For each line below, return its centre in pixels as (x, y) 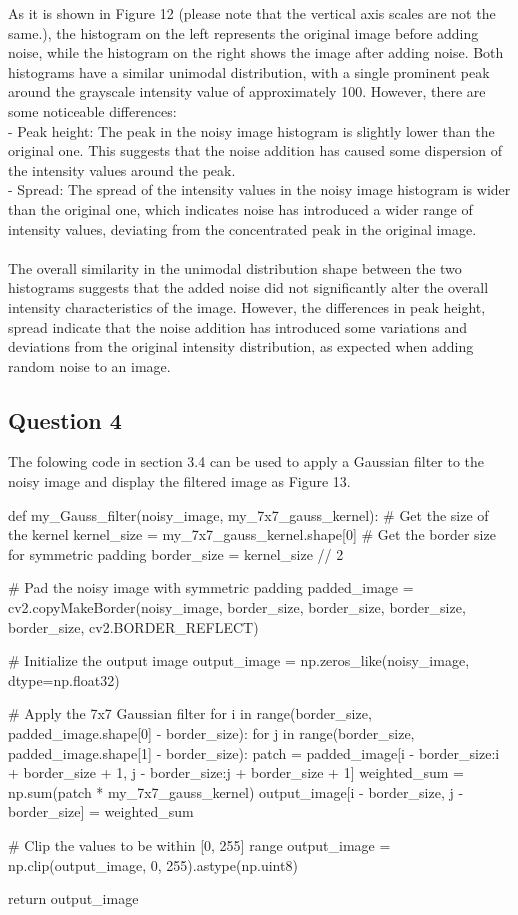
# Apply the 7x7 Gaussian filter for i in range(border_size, (190, 713)
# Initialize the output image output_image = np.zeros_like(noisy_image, (239, 660)
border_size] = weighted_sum (101, 811)
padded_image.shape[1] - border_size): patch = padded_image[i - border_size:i (254, 752)
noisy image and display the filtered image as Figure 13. (179, 481)
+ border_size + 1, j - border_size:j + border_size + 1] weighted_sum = (236, 772)
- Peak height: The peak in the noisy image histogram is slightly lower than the (251, 130)
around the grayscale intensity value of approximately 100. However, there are (247, 91)
